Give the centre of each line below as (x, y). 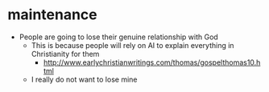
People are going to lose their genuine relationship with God (118, 37)
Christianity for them (65, 54)
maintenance (52, 15)
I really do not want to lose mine (84, 79)
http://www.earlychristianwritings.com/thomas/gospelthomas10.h (152, 62)
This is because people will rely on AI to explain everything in (132, 45)
